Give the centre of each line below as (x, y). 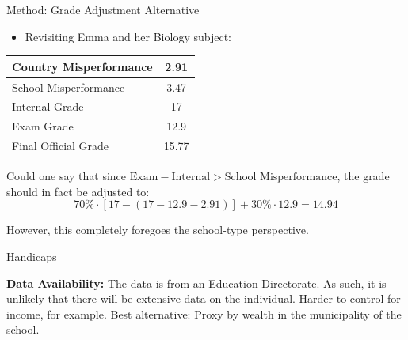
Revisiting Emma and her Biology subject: (128, 36)
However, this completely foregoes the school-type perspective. (158, 230)
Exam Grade (43, 126)
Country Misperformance (82, 66)
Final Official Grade (61, 146)
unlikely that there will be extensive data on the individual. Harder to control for (204, 298)
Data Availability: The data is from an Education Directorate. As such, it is (196, 283)
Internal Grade (48, 106)
